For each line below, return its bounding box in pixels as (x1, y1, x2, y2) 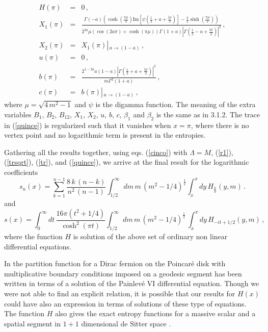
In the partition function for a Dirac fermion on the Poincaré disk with (4, 258, 226, 269)
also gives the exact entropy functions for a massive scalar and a (55, 308, 256, 319)
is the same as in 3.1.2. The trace (156, 109, 260, 119)
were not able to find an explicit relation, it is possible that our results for (4, 288, 235, 298)
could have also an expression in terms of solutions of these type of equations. (4, 298, 247, 309)
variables (4, 109, 32, 119)
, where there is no (191, 119, 249, 130)
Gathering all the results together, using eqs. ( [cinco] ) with (4, 146, 187, 157)
